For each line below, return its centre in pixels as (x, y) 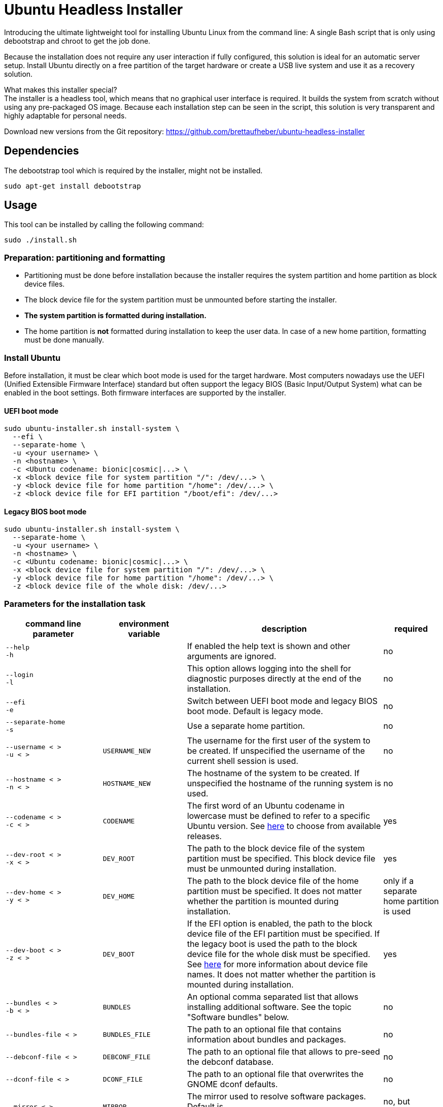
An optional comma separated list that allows (273, 997)
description (284, 629)
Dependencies (42, 151)
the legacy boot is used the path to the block (272, 944)
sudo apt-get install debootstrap (73, 186)
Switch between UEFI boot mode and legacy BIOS (282, 701)
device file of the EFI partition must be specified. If (283, 934)
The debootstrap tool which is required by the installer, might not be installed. (133, 170)
